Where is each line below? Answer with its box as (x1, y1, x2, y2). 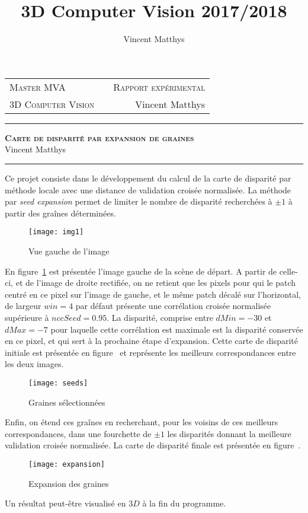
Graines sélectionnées (28, 396, 105, 408)
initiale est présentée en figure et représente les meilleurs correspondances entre (5, 346, 296, 358)
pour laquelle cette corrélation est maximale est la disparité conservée (50, 323, 303, 335)
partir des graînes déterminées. (5, 206, 116, 219)
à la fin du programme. (142, 497, 226, 509)
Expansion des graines (28, 477, 109, 489)
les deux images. (5, 358, 64, 370)
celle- (279, 265, 298, 277)
